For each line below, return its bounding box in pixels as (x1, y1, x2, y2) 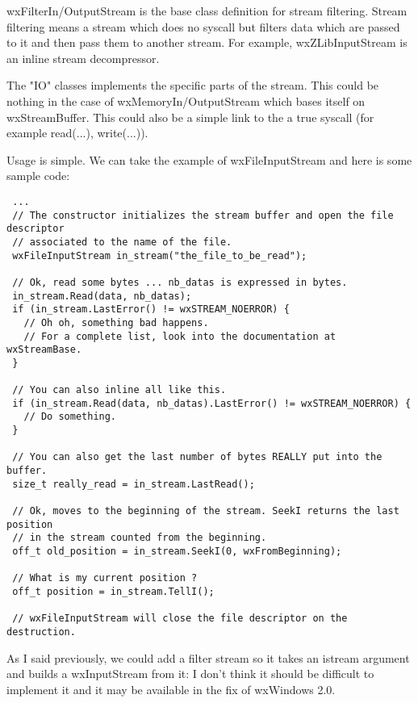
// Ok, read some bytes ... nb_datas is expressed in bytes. (12, 276, 348, 288)
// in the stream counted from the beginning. (12, 532, 267, 544)
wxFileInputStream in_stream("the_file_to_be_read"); (12, 249, 307, 262)
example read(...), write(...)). (6, 124, 148, 141)
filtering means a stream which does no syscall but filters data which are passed (6, 18, 400, 35)
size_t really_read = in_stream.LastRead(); (12, 478, 255, 490)
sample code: (6, 167, 70, 184)
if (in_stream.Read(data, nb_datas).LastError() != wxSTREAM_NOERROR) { (12, 397, 412, 409)
